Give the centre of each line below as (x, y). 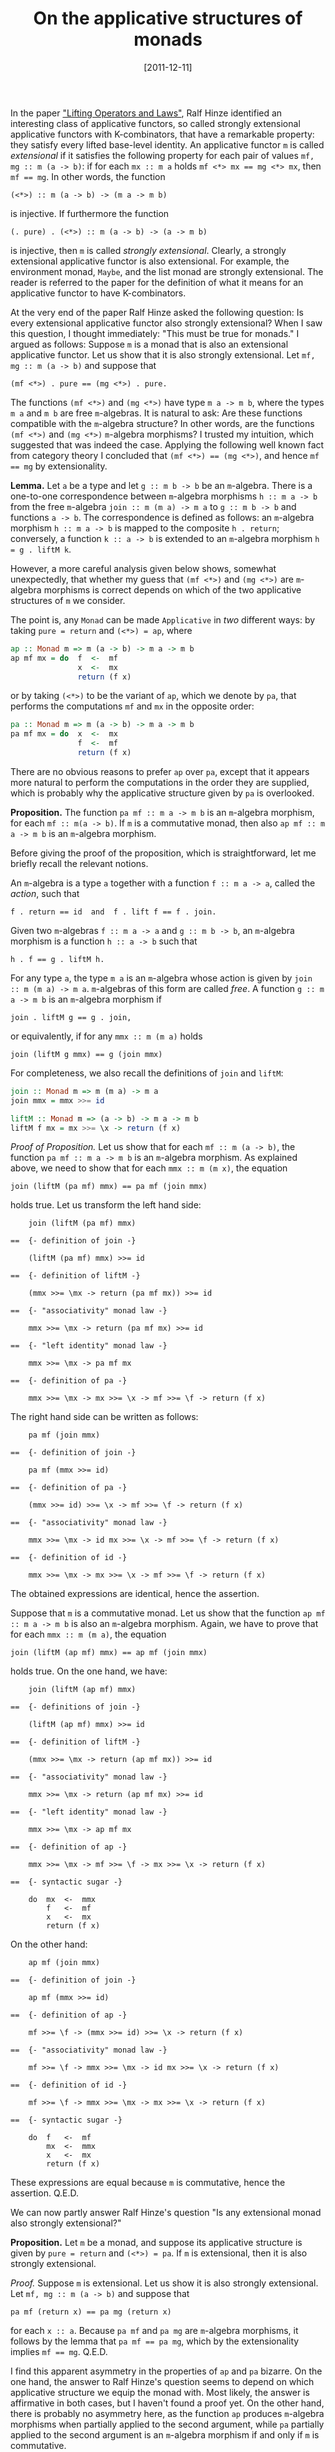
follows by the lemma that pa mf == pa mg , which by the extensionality (155, 2341)
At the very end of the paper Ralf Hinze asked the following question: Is (157, 312)
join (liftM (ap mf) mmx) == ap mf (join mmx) (109, 1653)
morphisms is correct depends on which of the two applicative (172, 589)
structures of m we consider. (68, 600)
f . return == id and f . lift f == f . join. (113, 912)
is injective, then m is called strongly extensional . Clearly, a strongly (148, 250)
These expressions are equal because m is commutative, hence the (148, 2183)
